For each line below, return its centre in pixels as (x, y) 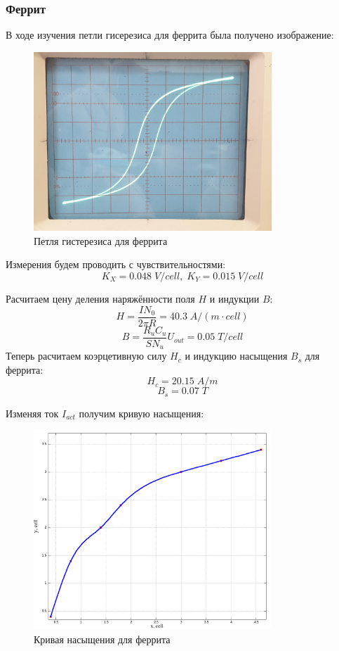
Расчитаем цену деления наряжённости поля (100, 298)
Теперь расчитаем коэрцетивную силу (86, 356)
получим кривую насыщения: (141, 413)
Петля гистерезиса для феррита (101, 240)
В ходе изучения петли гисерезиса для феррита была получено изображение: (170, 35)
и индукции (234, 298)
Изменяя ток (32, 413)
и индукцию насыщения (236, 356)
